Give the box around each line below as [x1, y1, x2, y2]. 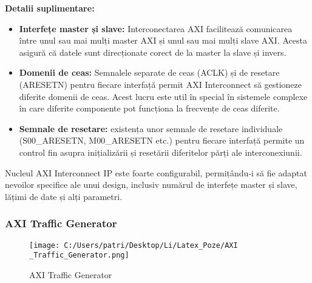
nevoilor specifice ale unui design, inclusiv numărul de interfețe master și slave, [5, 178, 297, 191]
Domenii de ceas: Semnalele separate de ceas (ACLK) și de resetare [19, 66, 280, 79]
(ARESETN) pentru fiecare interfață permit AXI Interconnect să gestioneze [19, 78, 302, 90]
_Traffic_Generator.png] [29, 251, 129, 260]
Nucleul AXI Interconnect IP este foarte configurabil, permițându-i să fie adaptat [5, 166, 307, 179]
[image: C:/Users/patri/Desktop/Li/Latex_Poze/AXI [29, 241, 238, 250]
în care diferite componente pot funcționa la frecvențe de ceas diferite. [19, 102, 280, 115]
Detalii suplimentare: [5, 2, 95, 14]
